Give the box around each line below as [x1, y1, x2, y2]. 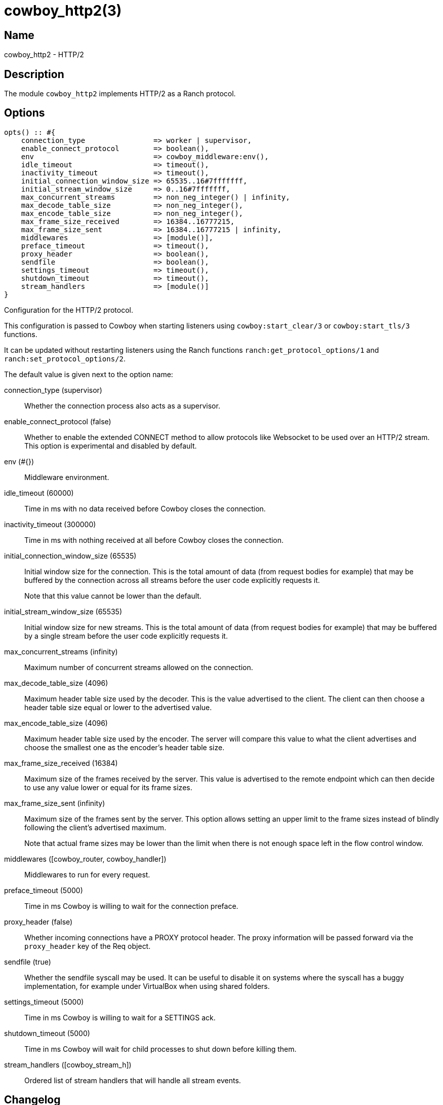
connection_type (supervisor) [4, 385, 102, 394]
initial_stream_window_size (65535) [4, 607, 123, 616]
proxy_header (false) [4, 917, 73, 926]
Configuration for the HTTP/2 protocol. [4, 305, 133, 314]
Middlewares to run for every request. [24, 870, 150, 879]
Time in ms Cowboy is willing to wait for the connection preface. [24, 901, 238, 910]
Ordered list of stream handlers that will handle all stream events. [24, 1076, 241, 1085]
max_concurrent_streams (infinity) [4, 647, 118, 656]
